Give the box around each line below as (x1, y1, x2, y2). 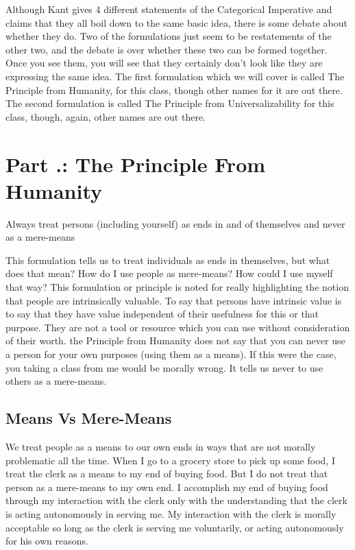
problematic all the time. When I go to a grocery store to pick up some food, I (5, 453, 335, 467)
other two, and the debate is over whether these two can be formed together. (5, 42, 328, 56)
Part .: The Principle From (5, 150, 266, 178)
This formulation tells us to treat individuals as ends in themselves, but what (5, 252, 330, 267)
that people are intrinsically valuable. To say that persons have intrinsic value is (5, 293, 342, 307)
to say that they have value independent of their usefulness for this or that (5, 307, 319, 321)
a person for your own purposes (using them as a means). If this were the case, (5, 347, 336, 361)
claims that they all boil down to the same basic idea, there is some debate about (5, 15, 347, 29)
